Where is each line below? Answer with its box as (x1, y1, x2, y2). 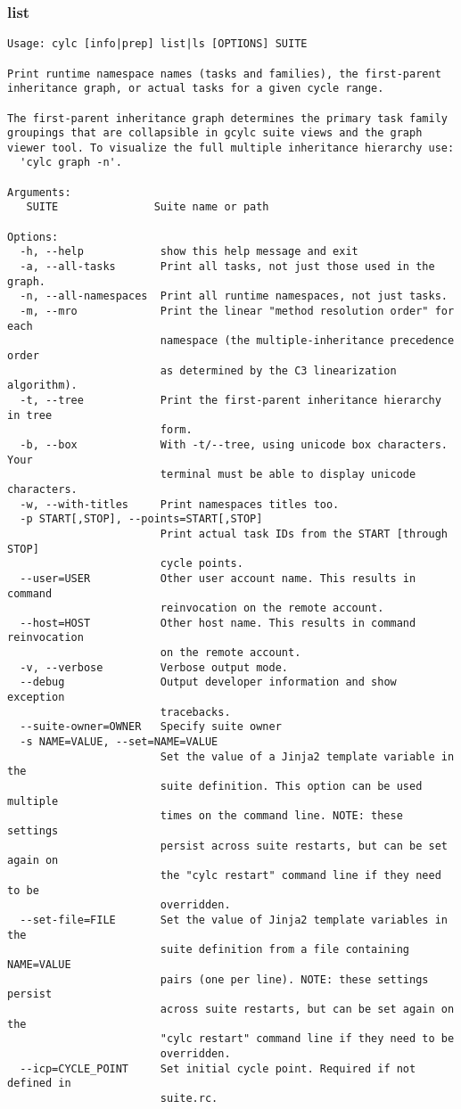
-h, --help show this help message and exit (20, 245, 358, 259)
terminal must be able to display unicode (160, 468, 416, 481)
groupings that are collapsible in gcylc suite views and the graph (7, 127, 423, 140)
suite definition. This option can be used (160, 780, 423, 793)
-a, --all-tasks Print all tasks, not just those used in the (20, 260, 435, 274)
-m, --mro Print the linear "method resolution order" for (20, 305, 455, 318)
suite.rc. (160, 1091, 218, 1105)
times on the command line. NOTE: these (160, 809, 403, 823)
